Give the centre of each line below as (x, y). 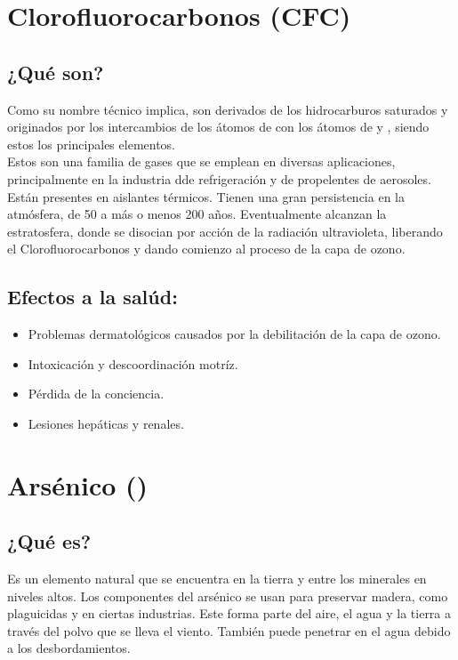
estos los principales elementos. (91, 144)
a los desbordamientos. (69, 648)
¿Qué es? (49, 541)
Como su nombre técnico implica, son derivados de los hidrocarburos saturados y (228, 109)
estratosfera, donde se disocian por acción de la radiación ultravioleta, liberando (225, 231)
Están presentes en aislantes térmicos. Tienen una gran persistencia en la (206, 196)
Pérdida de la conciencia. (96, 394)
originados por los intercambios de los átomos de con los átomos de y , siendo (218, 127)
